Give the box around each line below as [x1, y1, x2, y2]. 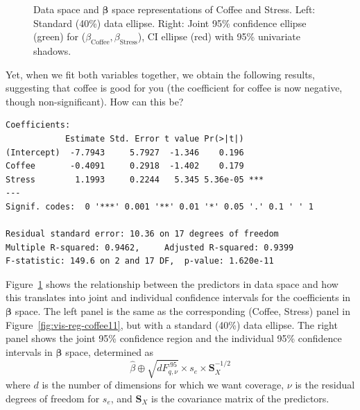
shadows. [33, 43, 71, 58]
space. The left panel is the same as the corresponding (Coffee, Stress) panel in [15, 304, 350, 318]
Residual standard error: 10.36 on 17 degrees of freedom [6, 229, 279, 239]
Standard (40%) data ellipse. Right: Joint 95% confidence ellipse [33, 15, 307, 30]
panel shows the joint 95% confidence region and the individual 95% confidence [6, 331, 342, 345]
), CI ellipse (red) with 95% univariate [137, 29, 300, 44]
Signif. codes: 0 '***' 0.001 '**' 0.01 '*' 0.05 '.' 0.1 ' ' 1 [6, 201, 314, 212]
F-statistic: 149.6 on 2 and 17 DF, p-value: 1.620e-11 [6, 256, 274, 266]
